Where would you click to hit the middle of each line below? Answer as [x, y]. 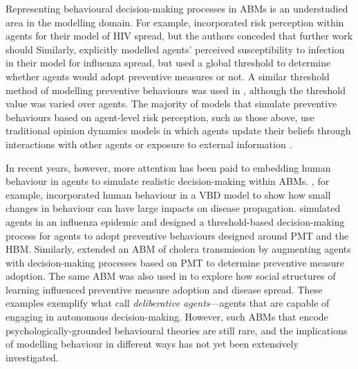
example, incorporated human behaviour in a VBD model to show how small [168, 194]
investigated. [32, 357]
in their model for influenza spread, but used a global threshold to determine [168, 63]
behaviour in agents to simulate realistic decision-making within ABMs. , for [168, 181]
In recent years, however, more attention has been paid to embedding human [168, 167]
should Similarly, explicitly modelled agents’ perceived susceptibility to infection [175, 49]
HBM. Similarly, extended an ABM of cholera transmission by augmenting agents [178, 249]
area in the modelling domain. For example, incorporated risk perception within [175, 22]
